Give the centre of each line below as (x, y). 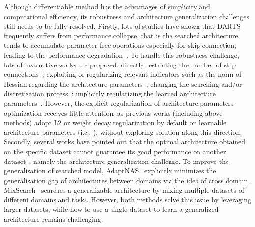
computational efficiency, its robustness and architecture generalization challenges (127, 16)
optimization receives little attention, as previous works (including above (113, 113)
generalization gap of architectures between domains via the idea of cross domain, (127, 180)
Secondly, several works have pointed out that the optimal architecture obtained (125, 142)
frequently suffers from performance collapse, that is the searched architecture (121, 35)
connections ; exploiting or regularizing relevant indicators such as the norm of (123, 74)
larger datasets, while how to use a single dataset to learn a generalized (111, 209)
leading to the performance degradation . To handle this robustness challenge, (122, 54)
